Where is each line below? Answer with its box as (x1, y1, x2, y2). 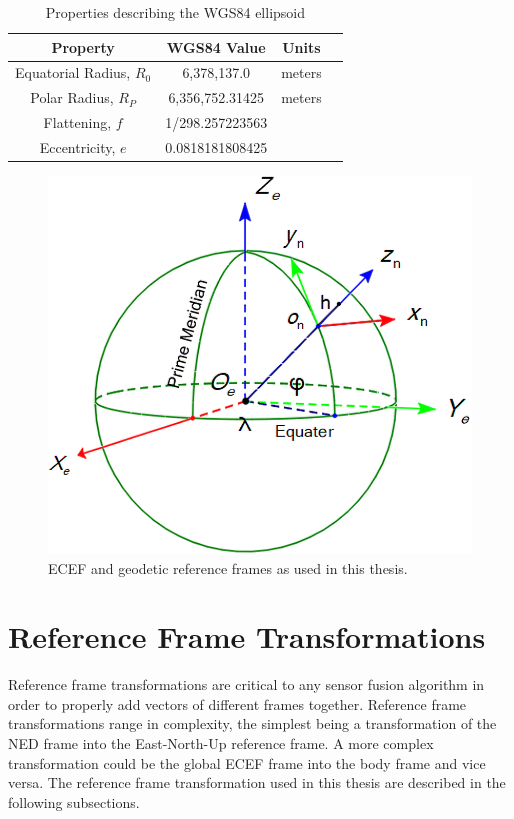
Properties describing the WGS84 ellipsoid (45, 2, 305, 22)
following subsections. (8, 791, 140, 812)
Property (51, 36, 115, 57)
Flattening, (43, 112, 112, 133)
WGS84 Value (166, 36, 266, 57)
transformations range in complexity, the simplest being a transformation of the (8, 713, 497, 734)
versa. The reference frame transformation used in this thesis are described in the (8, 772, 506, 793)
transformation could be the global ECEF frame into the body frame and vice (8, 752, 486, 773)
